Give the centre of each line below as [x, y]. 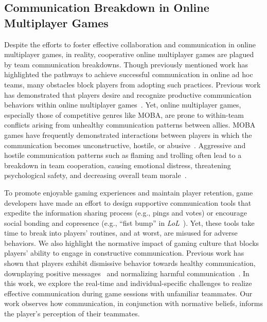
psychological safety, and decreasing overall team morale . [95, 175]
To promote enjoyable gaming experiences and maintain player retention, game [129, 192]
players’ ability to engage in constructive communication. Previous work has [124, 253]
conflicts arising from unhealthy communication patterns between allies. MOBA [130, 125]
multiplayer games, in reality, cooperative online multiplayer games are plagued [129, 54]
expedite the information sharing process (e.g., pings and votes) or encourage [126, 213]
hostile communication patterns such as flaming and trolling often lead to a [123, 155]
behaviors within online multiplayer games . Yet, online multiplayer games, [123, 105]
